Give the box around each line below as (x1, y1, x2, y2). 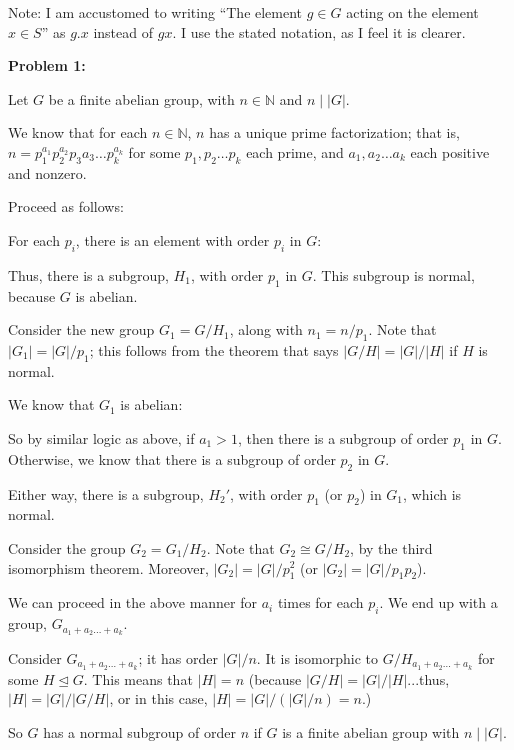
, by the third (350, 537, 433, 558)
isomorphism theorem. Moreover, (8, 557, 209, 578)
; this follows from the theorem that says (89, 339, 339, 360)
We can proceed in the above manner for (8, 592, 258, 613)
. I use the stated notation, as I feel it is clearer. (172, 21, 466, 42)
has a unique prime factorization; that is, (209, 122, 460, 143)
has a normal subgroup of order (43, 722, 236, 742)
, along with (229, 319, 303, 340)
